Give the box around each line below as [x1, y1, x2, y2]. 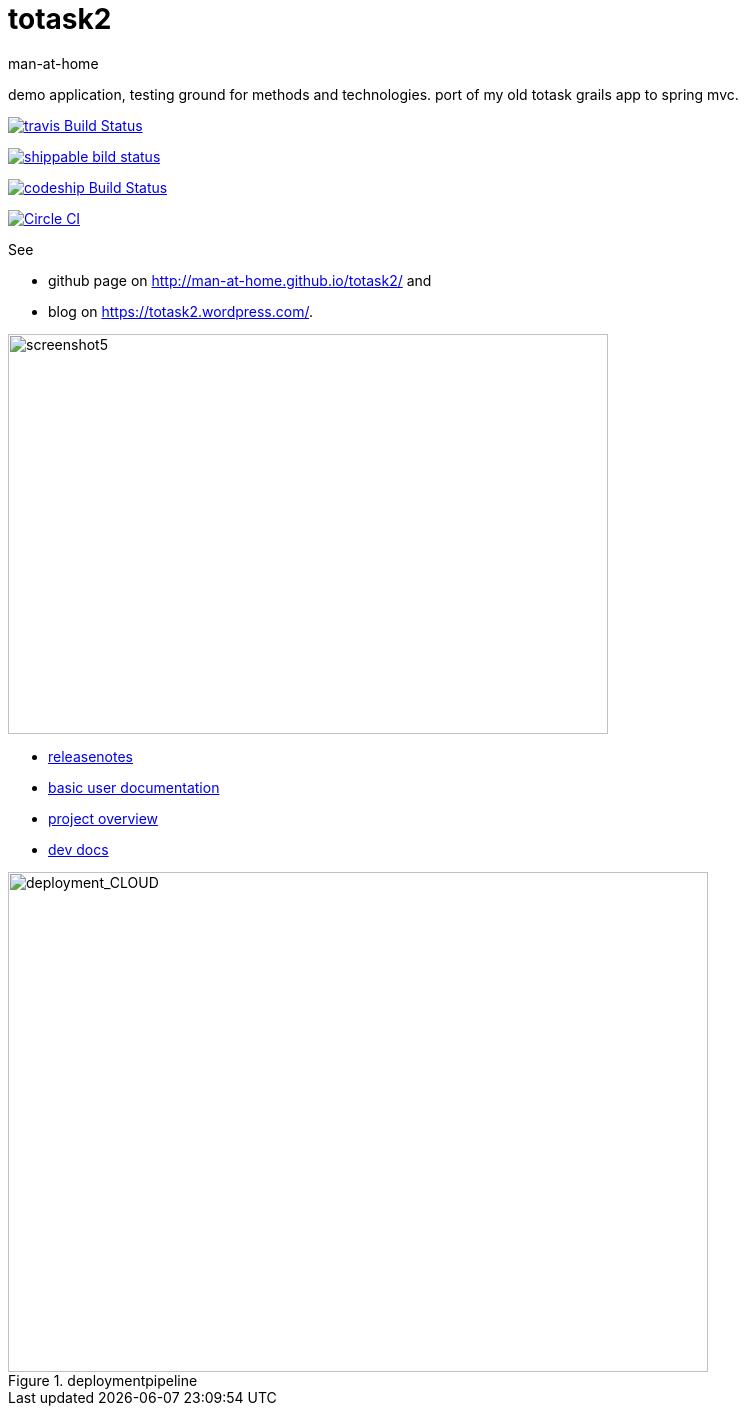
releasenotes [48, 747, 133, 765]
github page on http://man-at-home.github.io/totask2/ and [48, 271, 432, 289]
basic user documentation [48, 778, 220, 796]
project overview [48, 809, 159, 827]
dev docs [48, 840, 109, 858]
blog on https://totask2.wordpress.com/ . [48, 302, 313, 320]
